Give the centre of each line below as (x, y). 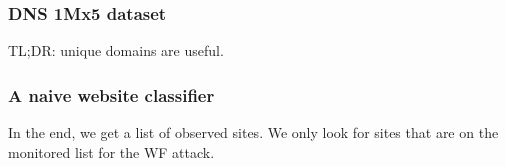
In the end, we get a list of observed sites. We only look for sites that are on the (253, 132)
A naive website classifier (111, 94)
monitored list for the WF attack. (111, 151)
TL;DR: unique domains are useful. (116, 50)
